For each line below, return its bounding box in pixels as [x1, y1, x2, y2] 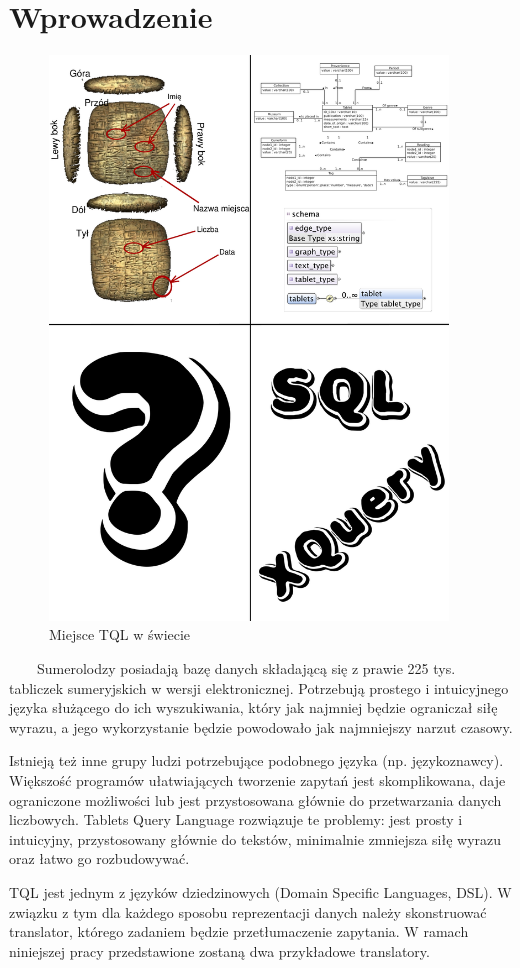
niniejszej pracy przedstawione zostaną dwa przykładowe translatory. [9, 940, 430, 961]
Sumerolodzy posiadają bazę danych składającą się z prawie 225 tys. [36, 658, 456, 679]
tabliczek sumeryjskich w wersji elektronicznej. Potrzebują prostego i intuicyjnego [9, 677, 509, 698]
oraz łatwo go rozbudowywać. [9, 848, 190, 869]
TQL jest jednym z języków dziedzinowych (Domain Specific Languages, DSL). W [9, 881, 512, 902]
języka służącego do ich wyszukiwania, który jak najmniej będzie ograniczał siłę [9, 697, 498, 718]
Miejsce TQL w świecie [49, 624, 191, 645]
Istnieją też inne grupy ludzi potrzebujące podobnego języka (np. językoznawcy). [9, 750, 504, 771]
